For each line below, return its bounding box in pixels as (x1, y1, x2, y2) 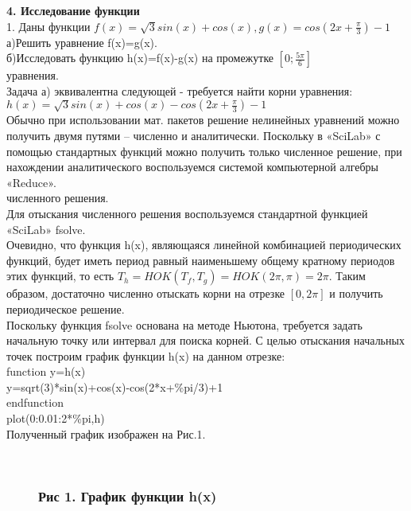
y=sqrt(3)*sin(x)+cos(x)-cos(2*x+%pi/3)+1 (6, 378, 223, 395)
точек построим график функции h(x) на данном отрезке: (6, 347, 285, 364)
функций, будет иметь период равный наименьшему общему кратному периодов (6, 252, 395, 268)
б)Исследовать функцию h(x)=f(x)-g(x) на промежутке (6, 49, 274, 66)
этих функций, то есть (6, 267, 114, 284)
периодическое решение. (6, 300, 125, 317)
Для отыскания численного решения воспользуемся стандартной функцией (6, 205, 368, 221)
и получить (329, 285, 383, 302)
